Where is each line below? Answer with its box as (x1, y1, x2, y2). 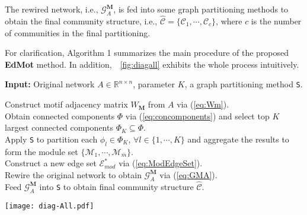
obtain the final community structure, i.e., (5, 15, 158, 27)
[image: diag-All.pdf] (5, 201, 94, 210)
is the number (251, 15, 302, 27)
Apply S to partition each (5, 132, 98, 145)
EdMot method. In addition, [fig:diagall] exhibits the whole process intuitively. (5, 58, 299, 70)
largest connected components (5, 121, 113, 134)
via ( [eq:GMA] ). (159, 168, 218, 181)
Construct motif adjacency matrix (5, 98, 128, 110)
